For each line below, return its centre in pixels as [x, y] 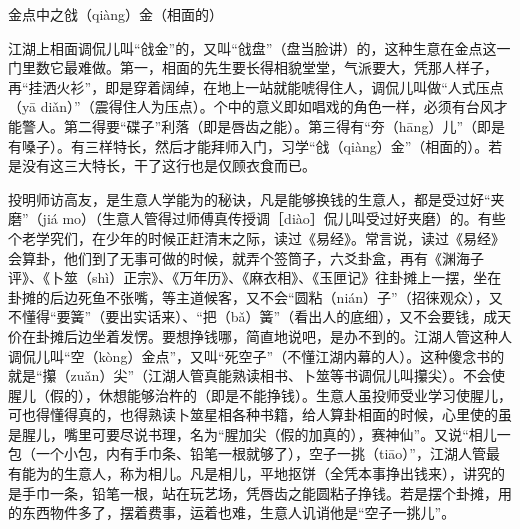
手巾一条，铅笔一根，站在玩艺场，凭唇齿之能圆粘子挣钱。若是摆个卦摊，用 [266, 492]
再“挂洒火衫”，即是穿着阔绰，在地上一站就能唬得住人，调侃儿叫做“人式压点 [256, 86]
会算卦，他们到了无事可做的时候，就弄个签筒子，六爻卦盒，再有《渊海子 [246, 257]
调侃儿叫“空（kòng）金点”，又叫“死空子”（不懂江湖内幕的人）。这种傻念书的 [256, 355]
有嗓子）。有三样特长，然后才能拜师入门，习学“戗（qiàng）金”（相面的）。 [248, 145]
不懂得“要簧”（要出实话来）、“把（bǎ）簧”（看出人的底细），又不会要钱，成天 [260, 316]
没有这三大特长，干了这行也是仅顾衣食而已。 [168, 165]
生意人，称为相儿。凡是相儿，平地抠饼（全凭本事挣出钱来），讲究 [277, 473]
